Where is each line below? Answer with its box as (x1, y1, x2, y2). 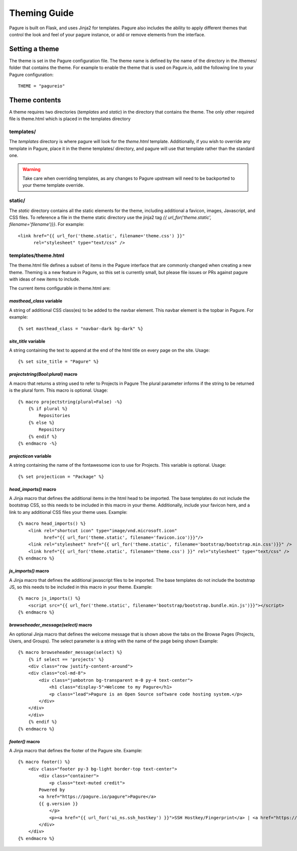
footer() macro (9, 738, 40, 744)
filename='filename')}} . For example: (9, 221, 85, 227)
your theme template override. (22, 182, 85, 188)
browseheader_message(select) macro (9, 622, 93, 628)
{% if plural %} (28, 406, 68, 412)
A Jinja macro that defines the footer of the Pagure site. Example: (9, 748, 143, 753)
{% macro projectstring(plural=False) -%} (18, 399, 123, 405)
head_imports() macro (9, 486, 56, 492)
